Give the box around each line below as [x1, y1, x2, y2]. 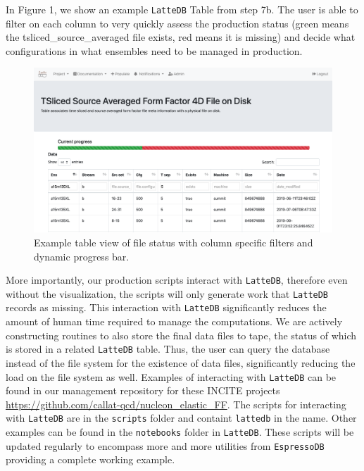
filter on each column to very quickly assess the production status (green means [6, 15, 349, 30]
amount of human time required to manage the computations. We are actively [6, 314, 343, 329]
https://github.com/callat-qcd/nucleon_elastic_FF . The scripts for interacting [6, 396, 346, 411]
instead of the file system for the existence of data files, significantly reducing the [6, 355, 356, 370]
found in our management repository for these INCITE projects [6, 383, 280, 398]
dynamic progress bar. [34, 249, 130, 263]
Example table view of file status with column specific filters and [34, 234, 313, 249]
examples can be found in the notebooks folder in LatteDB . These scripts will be [6, 425, 354, 439]
